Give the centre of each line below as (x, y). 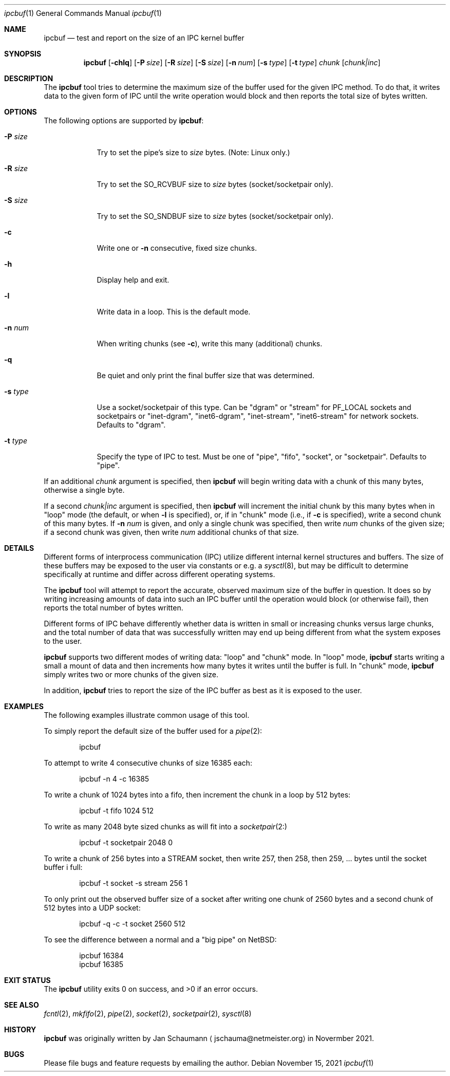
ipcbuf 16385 (101, 964)
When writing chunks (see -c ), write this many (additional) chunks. (210, 344)
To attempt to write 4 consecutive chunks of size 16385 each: (148, 763)
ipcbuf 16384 (101, 956)
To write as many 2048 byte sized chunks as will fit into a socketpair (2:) (165, 827)
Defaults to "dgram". (131, 425)
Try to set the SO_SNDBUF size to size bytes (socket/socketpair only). (215, 216)
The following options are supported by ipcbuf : (124, 120)
